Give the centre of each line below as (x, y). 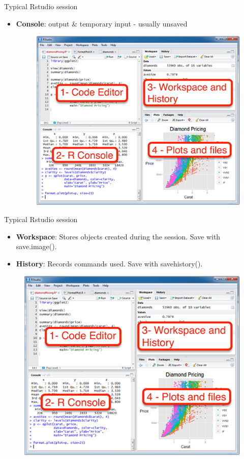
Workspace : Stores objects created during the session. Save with (118, 236)
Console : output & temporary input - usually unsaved (102, 23)
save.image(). (36, 246)
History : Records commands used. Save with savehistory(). (109, 263)
